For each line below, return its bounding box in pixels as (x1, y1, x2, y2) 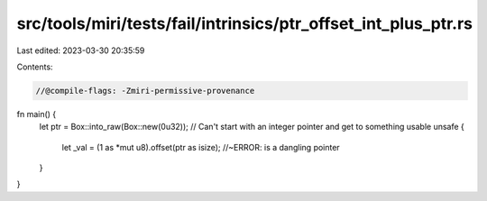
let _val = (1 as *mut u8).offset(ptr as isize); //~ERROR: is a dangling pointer (61, 142, 340, 152)
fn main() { (16, 108, 57, 119)
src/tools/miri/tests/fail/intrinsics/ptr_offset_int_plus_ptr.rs (16, 14, 473, 33)
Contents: (16, 61, 53, 72)
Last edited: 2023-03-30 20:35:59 (16, 45, 145, 56)
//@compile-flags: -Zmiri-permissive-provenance (35, 86, 255, 96)
